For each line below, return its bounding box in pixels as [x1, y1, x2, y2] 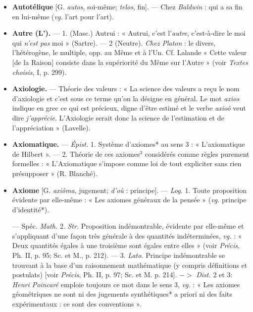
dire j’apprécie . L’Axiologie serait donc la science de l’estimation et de [12, 112, 224, 123]
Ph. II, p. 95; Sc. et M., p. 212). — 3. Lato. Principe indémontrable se [12, 250, 225, 260]
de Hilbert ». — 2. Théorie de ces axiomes [12, 148, 140, 159]
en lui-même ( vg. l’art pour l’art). [12, 11, 114, 21]
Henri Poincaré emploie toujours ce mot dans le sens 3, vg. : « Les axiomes [12, 279, 240, 289]
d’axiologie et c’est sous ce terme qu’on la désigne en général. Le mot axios [12, 93, 240, 103]
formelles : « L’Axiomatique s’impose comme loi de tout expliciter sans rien [12, 158, 242, 169]
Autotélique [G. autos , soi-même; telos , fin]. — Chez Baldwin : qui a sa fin [12, 1, 243, 11]
